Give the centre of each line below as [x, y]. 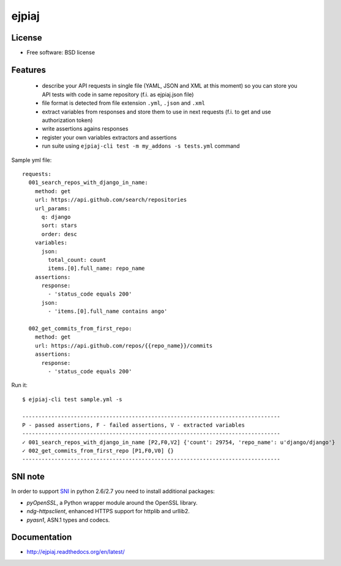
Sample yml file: [32, 160]
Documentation [42, 537]
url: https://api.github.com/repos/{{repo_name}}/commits [124, 346]
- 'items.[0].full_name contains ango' [108, 312]
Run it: [19, 385]
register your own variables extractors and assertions [109, 137]
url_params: [53, 208]
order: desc [59, 234]
